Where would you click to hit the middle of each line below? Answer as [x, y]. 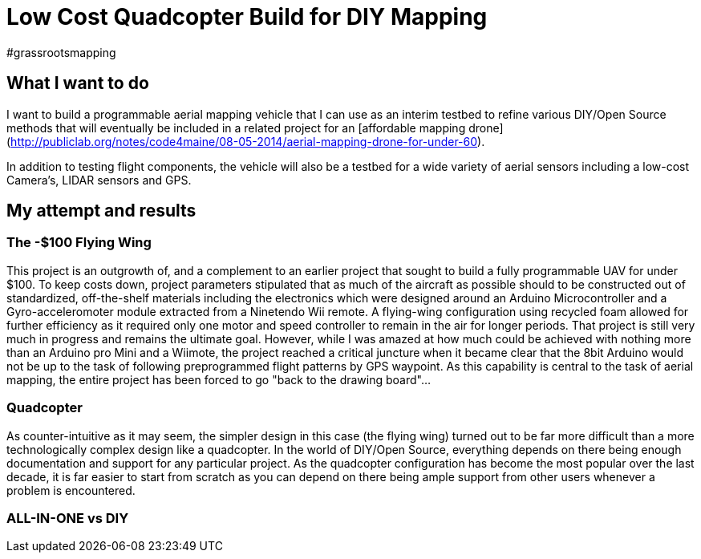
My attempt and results [101, 211]
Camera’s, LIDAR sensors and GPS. [99, 180]
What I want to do [78, 83]
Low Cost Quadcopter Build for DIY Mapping [247, 17]
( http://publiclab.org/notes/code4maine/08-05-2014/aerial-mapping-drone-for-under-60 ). [246, 141]
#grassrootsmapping [61, 52]
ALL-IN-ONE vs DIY [68, 518]
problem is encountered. [71, 490]
